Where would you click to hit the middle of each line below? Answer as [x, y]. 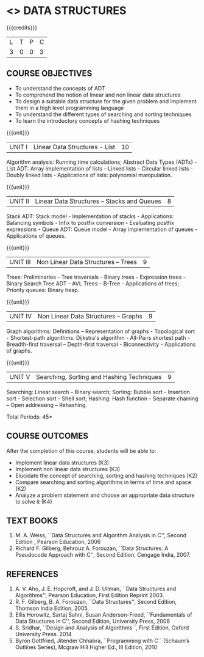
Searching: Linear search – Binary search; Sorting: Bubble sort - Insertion [98, 392]
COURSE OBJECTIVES [49, 74]
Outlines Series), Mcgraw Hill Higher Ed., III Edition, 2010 [86, 647]
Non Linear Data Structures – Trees [86, 262]
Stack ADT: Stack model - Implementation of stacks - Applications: [90, 216]
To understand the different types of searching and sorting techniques [103, 114]
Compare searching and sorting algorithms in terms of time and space [103, 482]
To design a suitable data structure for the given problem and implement [106, 101]
